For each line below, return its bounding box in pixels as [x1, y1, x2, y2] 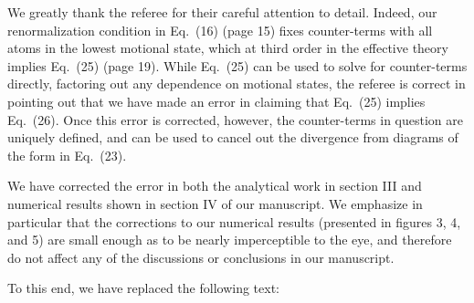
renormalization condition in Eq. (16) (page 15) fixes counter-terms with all [7, 20, 433, 39]
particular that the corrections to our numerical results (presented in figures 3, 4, [7, 212, 461, 231]
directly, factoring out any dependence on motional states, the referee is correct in [7, 74, 466, 93]
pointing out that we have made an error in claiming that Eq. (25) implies [7, 91, 426, 110]
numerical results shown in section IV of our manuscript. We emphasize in [7, 193, 423, 213]
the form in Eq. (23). [7, 145, 127, 164]
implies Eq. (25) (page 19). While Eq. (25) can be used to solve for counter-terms [7, 56, 468, 75]
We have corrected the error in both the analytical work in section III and [7, 176, 422, 195]
